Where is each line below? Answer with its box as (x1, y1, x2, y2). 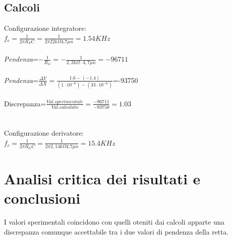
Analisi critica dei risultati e (4, 168, 200, 188)
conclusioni (4, 188, 81, 208)
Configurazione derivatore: (4, 128, 84, 138)
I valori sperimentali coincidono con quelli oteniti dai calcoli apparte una (4, 217, 225, 227)
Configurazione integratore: (4, 23, 87, 33)
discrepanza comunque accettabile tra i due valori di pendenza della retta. (4, 226, 229, 237)
